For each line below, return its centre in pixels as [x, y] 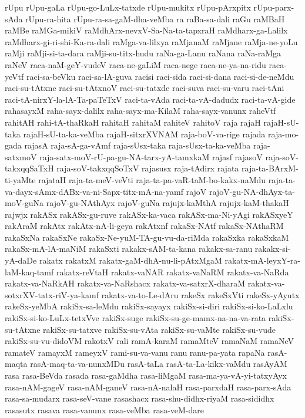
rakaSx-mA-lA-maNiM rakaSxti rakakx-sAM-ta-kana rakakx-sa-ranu [129, 249]
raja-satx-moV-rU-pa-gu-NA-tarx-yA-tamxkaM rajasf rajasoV [151, 156]
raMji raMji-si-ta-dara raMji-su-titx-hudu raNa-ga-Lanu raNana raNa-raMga [143, 53]
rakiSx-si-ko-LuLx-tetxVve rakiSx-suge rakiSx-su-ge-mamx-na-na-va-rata [135, 318]
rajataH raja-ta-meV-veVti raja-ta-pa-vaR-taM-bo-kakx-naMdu [152, 179]
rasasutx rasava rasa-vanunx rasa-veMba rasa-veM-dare [105, 409]
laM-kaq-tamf [29, 272]
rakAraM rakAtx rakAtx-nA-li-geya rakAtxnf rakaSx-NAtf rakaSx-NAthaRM [144, 226]
